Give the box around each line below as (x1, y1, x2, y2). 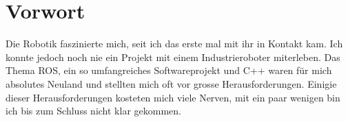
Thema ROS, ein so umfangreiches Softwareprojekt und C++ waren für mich (6, 63, 332, 77)
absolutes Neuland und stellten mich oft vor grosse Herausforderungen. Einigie (6, 76, 337, 90)
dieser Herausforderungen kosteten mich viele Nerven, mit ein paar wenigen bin (6, 90, 340, 104)
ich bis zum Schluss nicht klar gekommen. (6, 103, 181, 118)
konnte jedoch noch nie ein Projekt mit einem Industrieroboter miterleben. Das (6, 49, 340, 64)
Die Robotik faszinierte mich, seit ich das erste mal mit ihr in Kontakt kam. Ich (6, 36, 343, 51)
